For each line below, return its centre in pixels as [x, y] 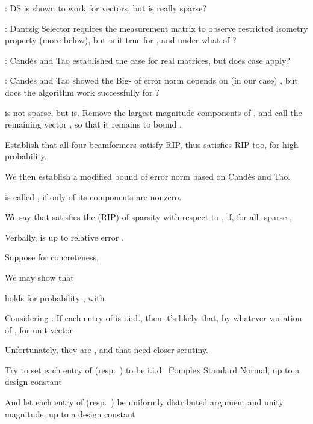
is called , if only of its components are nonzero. [93, 196]
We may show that [39, 277]
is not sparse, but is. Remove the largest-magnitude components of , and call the [153, 112]
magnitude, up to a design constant [70, 413]
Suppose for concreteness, [52, 257]
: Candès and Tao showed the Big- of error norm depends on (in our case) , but [151, 80]
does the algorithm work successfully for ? [82, 92]
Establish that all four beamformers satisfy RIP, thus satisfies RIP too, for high [152, 144]
